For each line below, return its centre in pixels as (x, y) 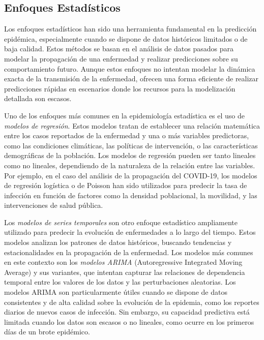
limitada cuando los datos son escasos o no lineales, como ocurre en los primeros (129, 321)
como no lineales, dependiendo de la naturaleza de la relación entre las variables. (130, 165)
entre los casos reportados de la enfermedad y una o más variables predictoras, (127, 135)
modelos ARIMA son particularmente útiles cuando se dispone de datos (116, 292)
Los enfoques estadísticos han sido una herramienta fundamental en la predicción (130, 29)
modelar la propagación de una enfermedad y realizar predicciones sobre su (121, 58)
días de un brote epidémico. (47, 332)
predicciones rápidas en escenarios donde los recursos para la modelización (120, 88)
